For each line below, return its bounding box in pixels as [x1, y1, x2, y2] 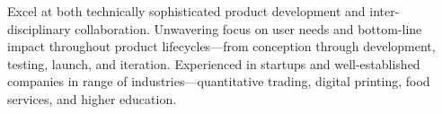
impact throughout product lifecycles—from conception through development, [7, 37, 436, 56]
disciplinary [7, 19, 71, 38]
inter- [369, 2, 400, 20]
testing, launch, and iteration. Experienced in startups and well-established [7, 54, 420, 73]
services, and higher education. [7, 89, 177, 108]
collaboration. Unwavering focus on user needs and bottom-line [75, 19, 422, 38]
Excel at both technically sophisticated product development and [7, 2, 366, 20]
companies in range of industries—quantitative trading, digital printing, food [7, 72, 430, 91]
